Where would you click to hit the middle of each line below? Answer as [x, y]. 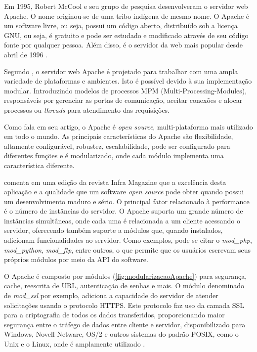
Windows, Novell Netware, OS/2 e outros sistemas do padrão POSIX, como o [121, 334]
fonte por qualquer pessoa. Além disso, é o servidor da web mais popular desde [123, 45]
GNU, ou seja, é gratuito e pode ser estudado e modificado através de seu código [126, 35]
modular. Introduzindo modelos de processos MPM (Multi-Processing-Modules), [126, 90]
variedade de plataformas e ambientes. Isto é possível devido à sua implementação [128, 81]
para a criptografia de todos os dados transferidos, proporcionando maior [114, 315]
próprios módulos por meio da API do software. [76, 259]
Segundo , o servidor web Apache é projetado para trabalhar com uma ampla [121, 71]
